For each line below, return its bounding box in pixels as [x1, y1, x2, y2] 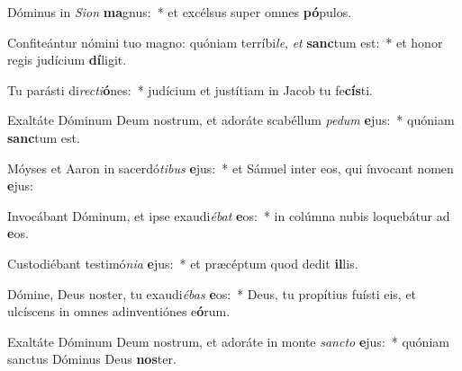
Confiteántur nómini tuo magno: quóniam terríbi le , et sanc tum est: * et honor [7, 32, 443, 51]
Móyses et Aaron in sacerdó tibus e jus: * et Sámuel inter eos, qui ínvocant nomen [7, 158, 454, 177]
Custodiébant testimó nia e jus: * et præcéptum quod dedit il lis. [7, 253, 358, 272]
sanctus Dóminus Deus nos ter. [7, 349, 177, 368]
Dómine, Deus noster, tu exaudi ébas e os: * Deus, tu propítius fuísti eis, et [7, 284, 417, 303]
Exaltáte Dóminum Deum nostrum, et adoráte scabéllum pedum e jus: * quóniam [7, 110, 455, 129]
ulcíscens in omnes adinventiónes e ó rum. [7, 302, 231, 321]
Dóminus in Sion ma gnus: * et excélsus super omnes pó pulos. [7, 3, 352, 21]
